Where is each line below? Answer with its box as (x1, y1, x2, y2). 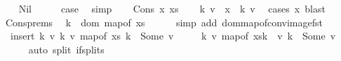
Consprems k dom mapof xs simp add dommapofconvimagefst (5, 15, 323, 29)
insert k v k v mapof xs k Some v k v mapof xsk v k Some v (10, 28, 336, 43)
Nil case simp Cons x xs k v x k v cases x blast (18, 1, 326, 15)
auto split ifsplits (28, 42, 105, 56)
